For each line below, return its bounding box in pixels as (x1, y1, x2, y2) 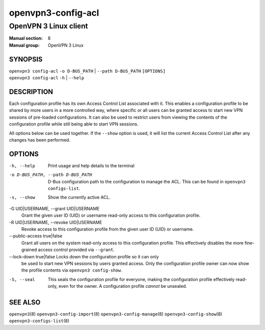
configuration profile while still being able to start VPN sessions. (9, 121, 138, 127)
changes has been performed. (9, 137, 71, 143)
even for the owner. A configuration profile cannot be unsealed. (58, 283, 187, 289)
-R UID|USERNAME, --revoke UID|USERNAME (9, 219, 103, 225)
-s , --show (9, 195, 35, 201)
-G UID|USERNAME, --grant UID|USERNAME (9, 205, 100, 211)
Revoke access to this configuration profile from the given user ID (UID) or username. (21, 226, 194, 232)
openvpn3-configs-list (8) (9, 318, 70, 324)
